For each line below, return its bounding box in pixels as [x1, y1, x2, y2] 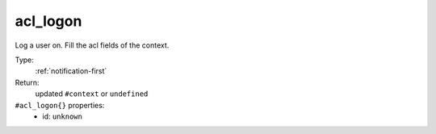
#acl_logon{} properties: [15, 100, 105, 110]
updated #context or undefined [35, 89, 149, 98]
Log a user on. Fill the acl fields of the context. [15, 40, 170, 50]
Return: [15, 77, 40, 87]
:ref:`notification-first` [35, 66, 107, 76]
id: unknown [42, 111, 82, 121]
